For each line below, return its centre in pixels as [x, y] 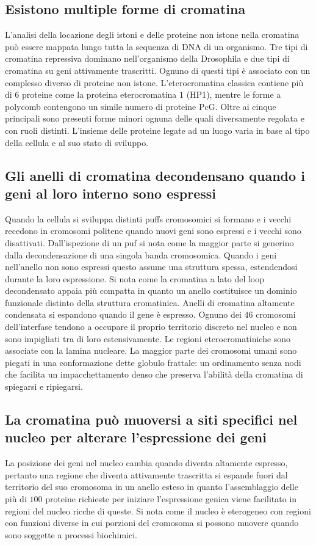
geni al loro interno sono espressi [110, 193]
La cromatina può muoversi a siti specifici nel [151, 419]
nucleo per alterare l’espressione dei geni [136, 437]
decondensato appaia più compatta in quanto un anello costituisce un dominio [151, 291]
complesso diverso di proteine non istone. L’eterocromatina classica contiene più [154, 82]
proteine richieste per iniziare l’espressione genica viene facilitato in [171, 499]
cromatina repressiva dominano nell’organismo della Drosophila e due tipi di [147, 58]
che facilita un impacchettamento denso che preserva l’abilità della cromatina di [154, 374]
